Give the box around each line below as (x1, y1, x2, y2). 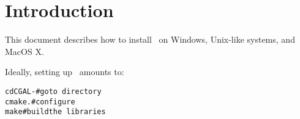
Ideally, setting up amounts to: (5, 65, 124, 78)
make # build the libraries (5, 107, 106, 117)
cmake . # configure (5, 97, 75, 106)
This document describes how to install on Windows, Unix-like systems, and (5, 33, 295, 46)
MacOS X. (5, 45, 44, 57)
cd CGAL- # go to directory (5, 87, 102, 96)
